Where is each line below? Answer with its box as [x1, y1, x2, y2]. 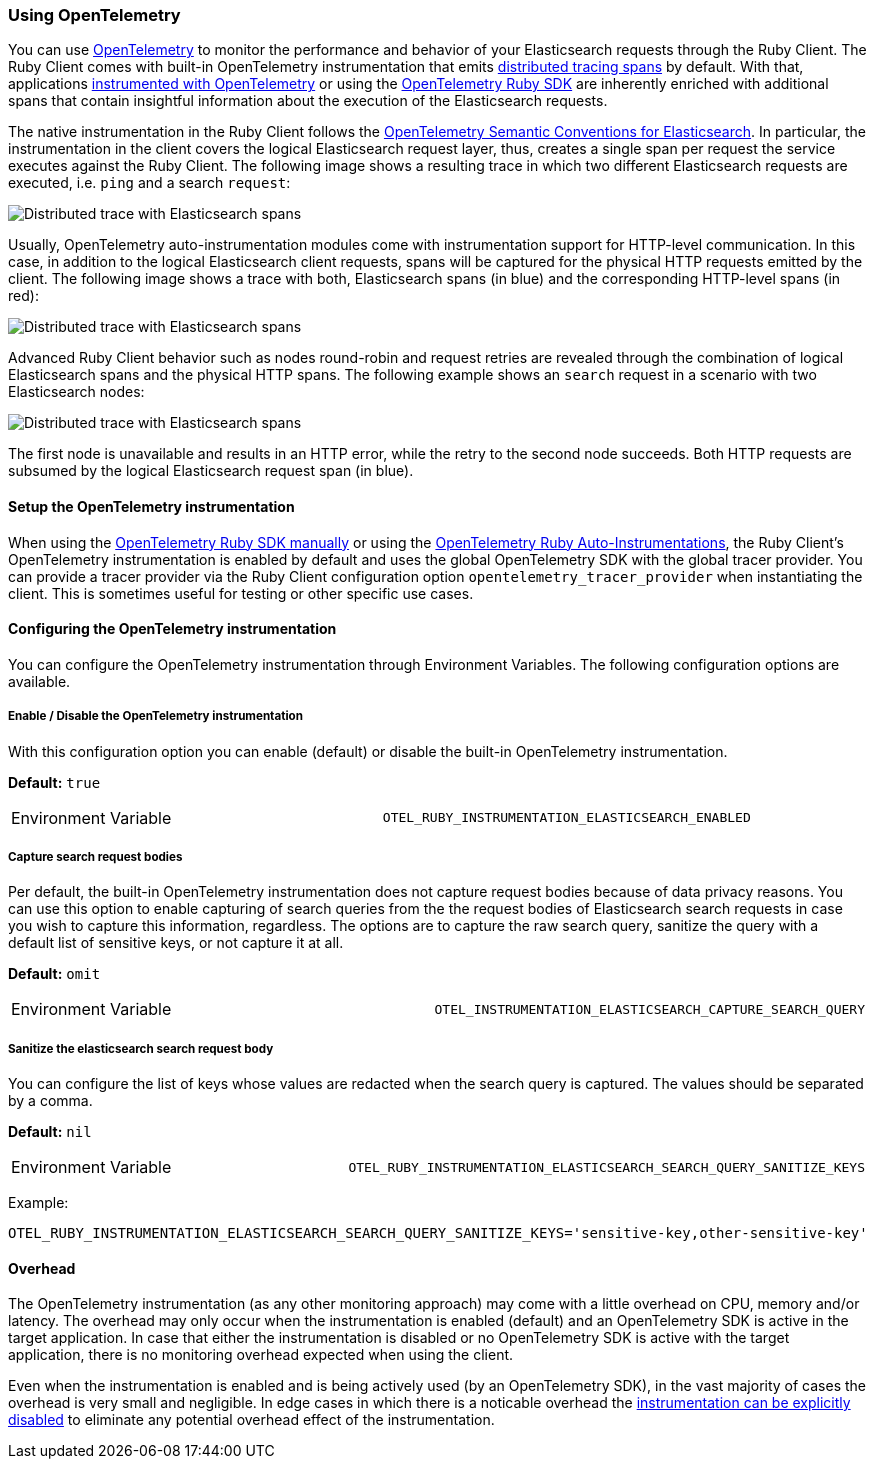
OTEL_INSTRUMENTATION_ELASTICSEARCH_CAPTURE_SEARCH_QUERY [434, 1001, 865, 1017]
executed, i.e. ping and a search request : [8, 174, 291, 192]
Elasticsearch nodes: [8, 383, 145, 401]
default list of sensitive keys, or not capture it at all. [8, 934, 344, 952]
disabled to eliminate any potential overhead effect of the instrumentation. [8, 1411, 495, 1429]
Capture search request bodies [8, 849, 183, 864]
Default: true [8, 773, 101, 791]
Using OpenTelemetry [8, 5, 181, 25]
